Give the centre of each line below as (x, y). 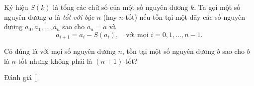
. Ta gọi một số (217, 7)
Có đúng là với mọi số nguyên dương (60, 51)
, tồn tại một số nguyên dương (168, 51)
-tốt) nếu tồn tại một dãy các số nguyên (184, 17)
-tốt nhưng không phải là (54, 61)
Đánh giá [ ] (21, 77)
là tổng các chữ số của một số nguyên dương (121, 7)
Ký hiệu (16, 7)
